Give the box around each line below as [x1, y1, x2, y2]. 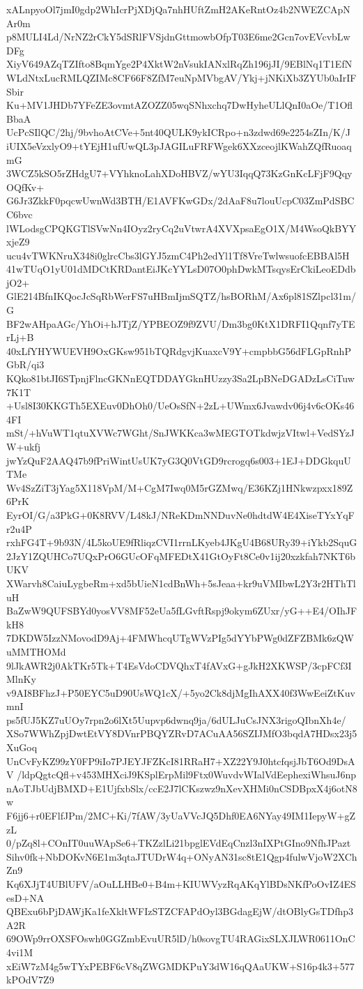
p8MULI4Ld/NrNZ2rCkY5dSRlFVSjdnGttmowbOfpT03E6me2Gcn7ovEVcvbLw [6, 29, 350, 44]
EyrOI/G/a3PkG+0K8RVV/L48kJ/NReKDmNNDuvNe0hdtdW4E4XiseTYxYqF [6, 507, 355, 522]
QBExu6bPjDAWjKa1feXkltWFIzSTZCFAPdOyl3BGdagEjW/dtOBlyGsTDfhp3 [6, 904, 353, 919]
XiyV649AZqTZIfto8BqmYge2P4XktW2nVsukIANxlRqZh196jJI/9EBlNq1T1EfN [6, 56, 353, 71]
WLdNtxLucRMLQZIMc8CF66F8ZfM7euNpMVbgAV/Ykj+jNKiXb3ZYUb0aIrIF [6, 70, 357, 84]
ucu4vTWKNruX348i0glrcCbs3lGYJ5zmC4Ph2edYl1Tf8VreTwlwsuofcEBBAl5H [6, 248, 350, 262]
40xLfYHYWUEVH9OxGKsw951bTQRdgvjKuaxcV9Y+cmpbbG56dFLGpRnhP [6, 343, 351, 358]
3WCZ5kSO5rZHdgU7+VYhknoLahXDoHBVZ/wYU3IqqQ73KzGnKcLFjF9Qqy [6, 166, 353, 181]
